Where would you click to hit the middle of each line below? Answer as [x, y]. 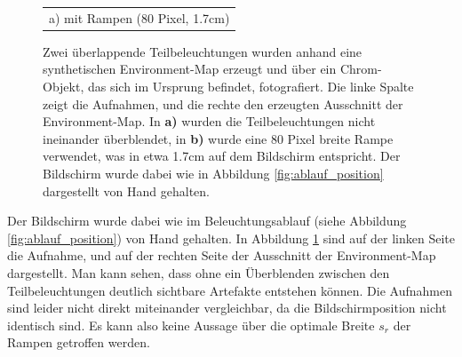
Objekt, [64, 87]
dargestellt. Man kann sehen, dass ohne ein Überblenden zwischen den [199, 272]
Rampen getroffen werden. [79, 342]
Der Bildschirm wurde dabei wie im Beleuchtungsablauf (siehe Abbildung [207, 221]
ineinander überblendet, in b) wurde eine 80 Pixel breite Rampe [218, 138]
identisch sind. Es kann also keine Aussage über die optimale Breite [191, 325]
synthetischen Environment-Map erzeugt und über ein [190, 69]
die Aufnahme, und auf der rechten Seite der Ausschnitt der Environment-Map [222, 255]
